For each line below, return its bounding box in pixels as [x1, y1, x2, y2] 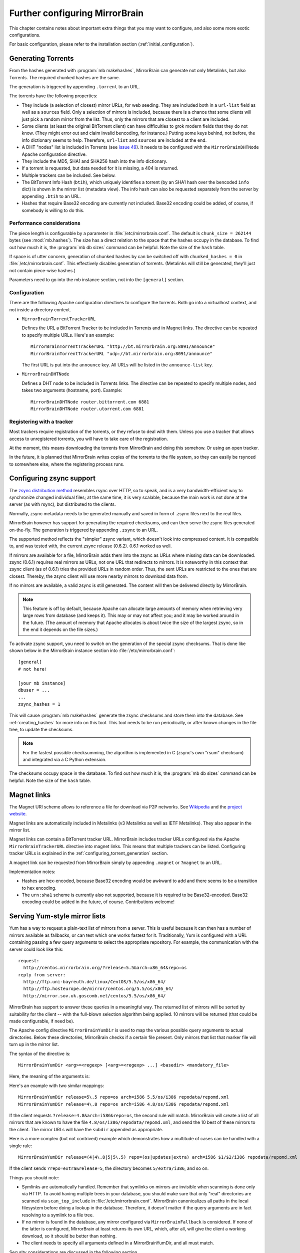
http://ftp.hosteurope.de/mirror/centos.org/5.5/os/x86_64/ [23, 986, 174, 992]
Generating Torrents [9, 54, 74, 63]
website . [9, 811, 27, 817]
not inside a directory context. [9, 306, 71, 313]
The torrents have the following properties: [9, 93, 97, 99]
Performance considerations [9, 220, 81, 227]
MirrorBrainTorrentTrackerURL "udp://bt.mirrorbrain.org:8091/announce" [30, 351, 212, 356]
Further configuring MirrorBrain [9, 8, 144, 19]
